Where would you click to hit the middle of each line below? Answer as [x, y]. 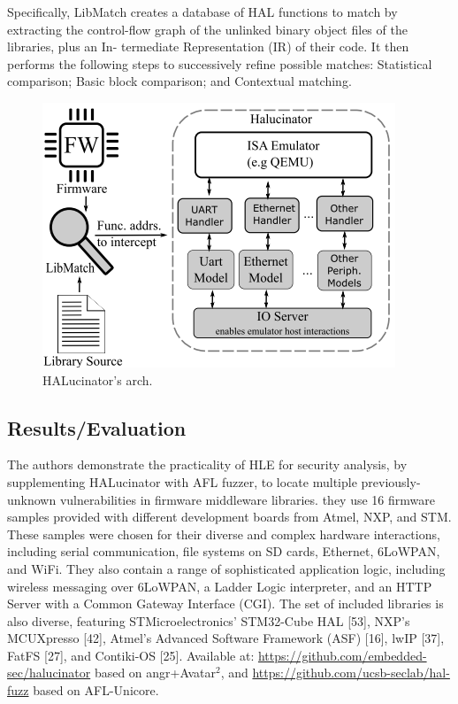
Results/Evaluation [97, 427]
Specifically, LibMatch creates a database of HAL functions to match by [202, 12]
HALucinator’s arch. [98, 379]
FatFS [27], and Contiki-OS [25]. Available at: [131, 655]
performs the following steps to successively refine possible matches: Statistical [220, 63]
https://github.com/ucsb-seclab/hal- [351, 673]
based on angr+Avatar [155, 673]
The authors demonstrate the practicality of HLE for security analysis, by [207, 464]
